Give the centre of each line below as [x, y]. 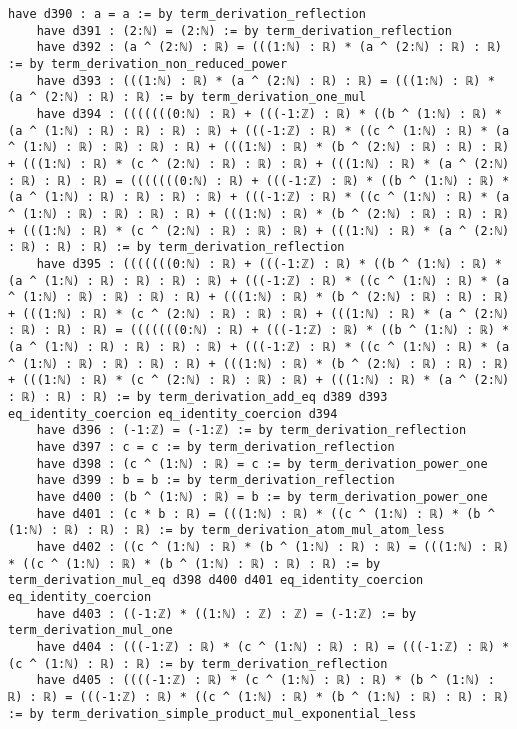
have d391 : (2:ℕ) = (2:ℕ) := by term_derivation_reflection [244, 30]
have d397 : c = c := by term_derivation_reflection [215, 447]
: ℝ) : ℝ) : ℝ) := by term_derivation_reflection [176, 247]
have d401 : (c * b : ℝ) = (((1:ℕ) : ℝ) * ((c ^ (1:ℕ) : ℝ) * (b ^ [265, 513]
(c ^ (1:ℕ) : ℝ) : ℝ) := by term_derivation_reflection [198, 663]
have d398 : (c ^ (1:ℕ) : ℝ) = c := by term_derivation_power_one [262, 463]
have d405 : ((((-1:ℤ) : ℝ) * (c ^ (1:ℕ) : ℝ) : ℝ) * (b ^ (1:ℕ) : [265, 680]
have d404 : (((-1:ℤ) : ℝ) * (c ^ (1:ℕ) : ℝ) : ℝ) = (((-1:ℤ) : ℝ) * [273, 646]
